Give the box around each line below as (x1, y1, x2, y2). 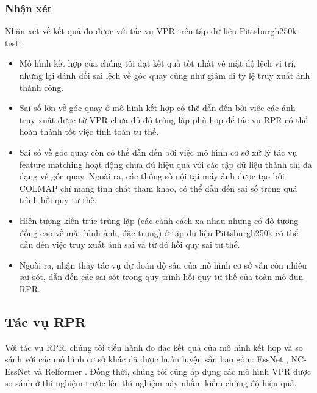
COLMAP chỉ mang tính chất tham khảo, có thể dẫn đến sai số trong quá (19, 181, 297, 194)
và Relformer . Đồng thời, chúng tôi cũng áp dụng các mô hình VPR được (34, 364, 312, 377)
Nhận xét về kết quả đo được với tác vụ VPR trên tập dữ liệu (5, 24, 237, 37)
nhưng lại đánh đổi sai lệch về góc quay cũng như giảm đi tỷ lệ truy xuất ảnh (19, 69, 310, 81)
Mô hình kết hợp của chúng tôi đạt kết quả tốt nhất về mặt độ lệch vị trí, (19, 57, 296, 70)
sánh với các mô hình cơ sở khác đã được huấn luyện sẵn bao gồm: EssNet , (5, 353, 288, 366)
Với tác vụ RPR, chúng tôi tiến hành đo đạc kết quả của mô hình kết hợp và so (5, 341, 303, 353)
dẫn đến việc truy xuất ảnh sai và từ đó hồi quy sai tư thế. (19, 238, 240, 251)
